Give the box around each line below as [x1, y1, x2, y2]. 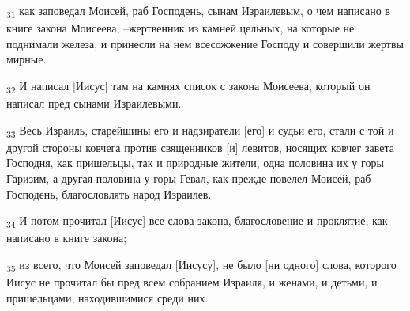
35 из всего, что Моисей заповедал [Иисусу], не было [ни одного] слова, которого [6, 256, 397, 275]
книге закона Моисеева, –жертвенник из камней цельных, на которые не [6, 20, 355, 36]
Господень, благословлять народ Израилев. [6, 185, 212, 202]
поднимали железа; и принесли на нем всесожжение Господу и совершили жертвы [6, 35, 404, 51]
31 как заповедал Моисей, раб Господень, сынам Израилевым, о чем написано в [6, 2, 390, 21]
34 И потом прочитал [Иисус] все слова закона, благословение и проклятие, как [6, 212, 388, 230]
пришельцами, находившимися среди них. [6, 289, 209, 305]
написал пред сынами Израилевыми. [6, 95, 182, 112]
